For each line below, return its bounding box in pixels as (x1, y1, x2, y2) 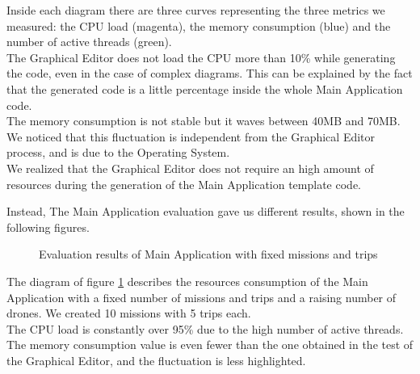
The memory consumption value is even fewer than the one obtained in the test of (6, 336, 414, 353)
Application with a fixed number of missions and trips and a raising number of (6, 288, 397, 305)
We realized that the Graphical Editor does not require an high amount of (6, 159, 374, 176)
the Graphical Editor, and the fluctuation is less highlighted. (6, 351, 306, 368)
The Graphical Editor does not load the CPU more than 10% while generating (6, 48, 396, 65)
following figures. (6, 218, 90, 235)
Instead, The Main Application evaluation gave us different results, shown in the (6, 203, 405, 220)
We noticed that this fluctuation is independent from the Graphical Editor (6, 128, 376, 145)
